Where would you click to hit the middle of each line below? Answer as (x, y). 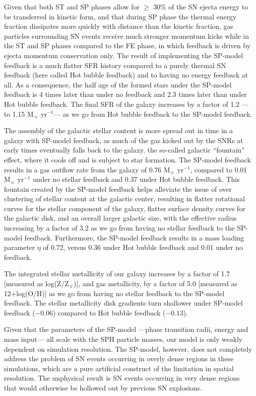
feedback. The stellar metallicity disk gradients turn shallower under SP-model (124, 303)
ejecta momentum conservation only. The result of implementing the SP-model (124, 55)
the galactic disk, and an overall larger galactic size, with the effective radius (120, 218)
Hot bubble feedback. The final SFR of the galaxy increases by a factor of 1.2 (122, 104)
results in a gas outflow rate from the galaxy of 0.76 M (87, 169)
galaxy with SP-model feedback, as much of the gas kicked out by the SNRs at (124, 140)
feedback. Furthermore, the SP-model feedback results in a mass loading (134, 237)
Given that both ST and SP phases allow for (72, 6)
